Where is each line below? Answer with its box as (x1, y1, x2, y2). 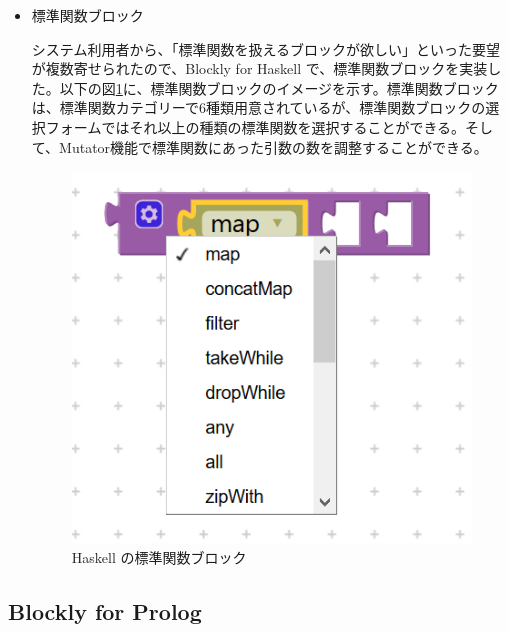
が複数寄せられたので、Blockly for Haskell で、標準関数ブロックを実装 (31, 58, 488, 79)
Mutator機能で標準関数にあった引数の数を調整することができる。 (59, 136, 488, 157)
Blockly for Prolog (8, 595, 202, 626)
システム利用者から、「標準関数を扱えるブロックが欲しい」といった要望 (31, 38, 500, 59)
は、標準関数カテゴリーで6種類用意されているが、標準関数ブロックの (31, 97, 486, 118)
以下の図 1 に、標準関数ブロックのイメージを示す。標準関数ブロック (59, 77, 499, 98)
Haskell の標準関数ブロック (71, 546, 247, 567)
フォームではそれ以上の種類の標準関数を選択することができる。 (45, 116, 466, 137)
